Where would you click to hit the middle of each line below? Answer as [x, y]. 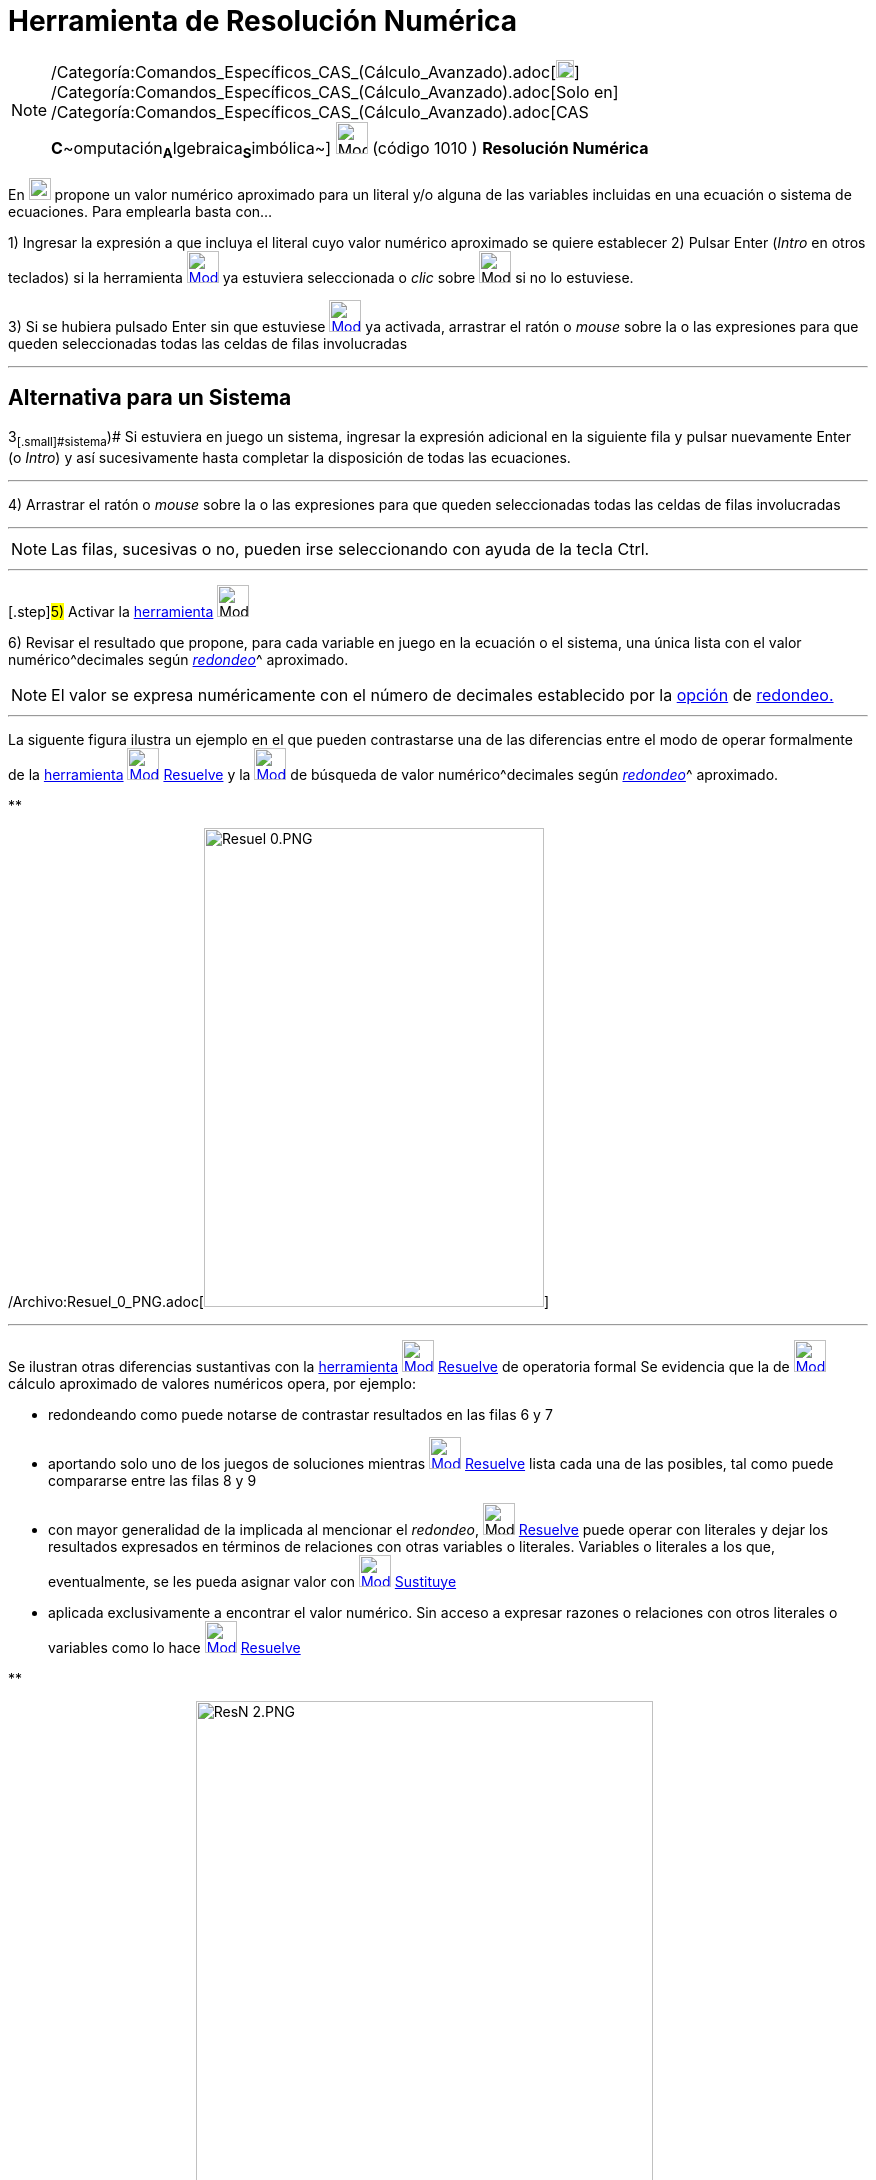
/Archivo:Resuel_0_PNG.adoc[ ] [279, 1301]
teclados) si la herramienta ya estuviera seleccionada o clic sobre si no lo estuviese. [321, 277]
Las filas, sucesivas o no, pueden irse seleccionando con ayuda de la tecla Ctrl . [350, 548]
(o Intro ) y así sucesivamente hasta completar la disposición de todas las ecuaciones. [289, 457]
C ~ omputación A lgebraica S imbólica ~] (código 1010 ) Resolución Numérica [350, 149]
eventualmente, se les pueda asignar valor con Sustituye [252, 1581]
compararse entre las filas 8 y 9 [152, 1480]
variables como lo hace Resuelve [174, 1647]
